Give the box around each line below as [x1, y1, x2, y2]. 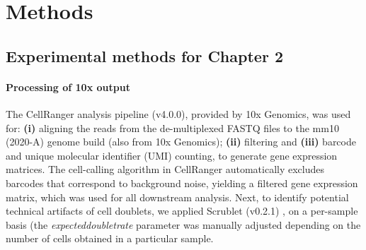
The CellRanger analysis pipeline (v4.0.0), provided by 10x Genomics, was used [6, 106, 351, 121]
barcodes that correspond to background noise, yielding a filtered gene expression [6, 175, 358, 190]
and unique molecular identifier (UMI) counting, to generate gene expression [6, 148, 338, 162]
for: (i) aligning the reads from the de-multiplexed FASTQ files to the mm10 [6, 120, 339, 135]
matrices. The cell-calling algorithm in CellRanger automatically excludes [6, 162, 325, 177]
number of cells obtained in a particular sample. [6, 231, 214, 246]
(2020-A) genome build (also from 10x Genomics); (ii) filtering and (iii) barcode [6, 134, 356, 149]
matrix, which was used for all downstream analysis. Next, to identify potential [6, 189, 349, 204]
